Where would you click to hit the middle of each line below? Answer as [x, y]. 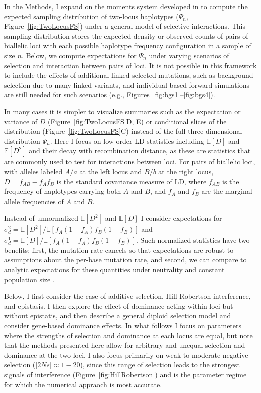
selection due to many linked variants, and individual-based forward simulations [127, 84]
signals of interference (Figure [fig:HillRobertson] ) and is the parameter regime [125, 374]
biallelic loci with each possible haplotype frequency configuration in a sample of [128, 45]
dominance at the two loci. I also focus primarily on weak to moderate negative [126, 355]
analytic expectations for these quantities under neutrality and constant [114, 269]
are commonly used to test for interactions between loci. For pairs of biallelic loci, [130, 162]
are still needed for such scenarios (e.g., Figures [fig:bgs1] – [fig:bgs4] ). [110, 94]
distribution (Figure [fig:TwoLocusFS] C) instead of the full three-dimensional [123, 131]
